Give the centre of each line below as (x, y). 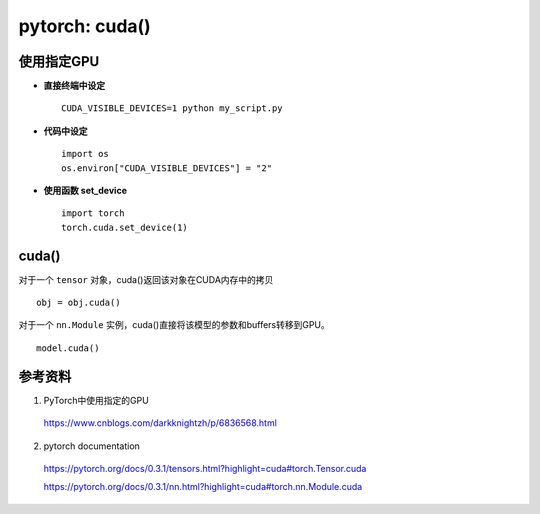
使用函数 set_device (85, 191)
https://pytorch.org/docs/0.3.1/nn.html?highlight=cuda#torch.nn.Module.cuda (203, 487)
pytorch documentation (91, 446)
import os (85, 154)
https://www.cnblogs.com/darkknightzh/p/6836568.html (160, 423)
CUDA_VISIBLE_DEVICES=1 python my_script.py (172, 108)
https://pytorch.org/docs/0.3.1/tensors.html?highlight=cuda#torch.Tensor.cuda (205, 468)
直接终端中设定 (74, 86)
